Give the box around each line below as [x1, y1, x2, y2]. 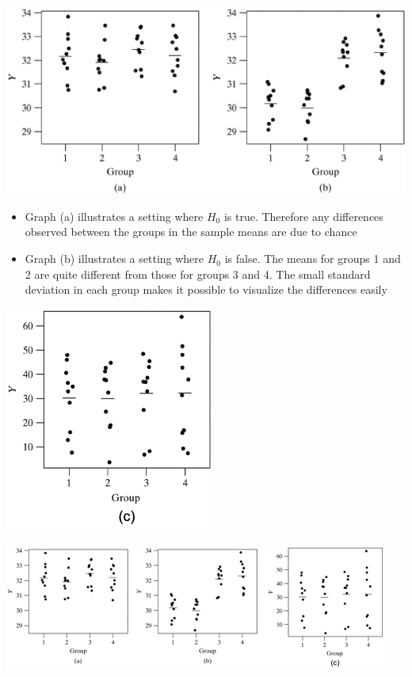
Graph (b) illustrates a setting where [25, 250, 204, 267]
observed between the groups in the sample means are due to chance [25, 223, 357, 240]
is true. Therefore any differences [223, 207, 383, 224]
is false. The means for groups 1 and [224, 250, 401, 267]
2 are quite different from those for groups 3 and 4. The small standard [25, 265, 371, 282]
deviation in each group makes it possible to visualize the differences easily [25, 281, 387, 298]
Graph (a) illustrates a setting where [25, 207, 204, 224]
